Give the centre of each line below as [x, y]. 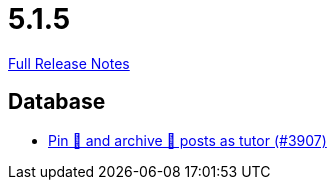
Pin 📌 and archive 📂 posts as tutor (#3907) [187, 140]
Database [57, 102]
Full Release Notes [69, 63]
